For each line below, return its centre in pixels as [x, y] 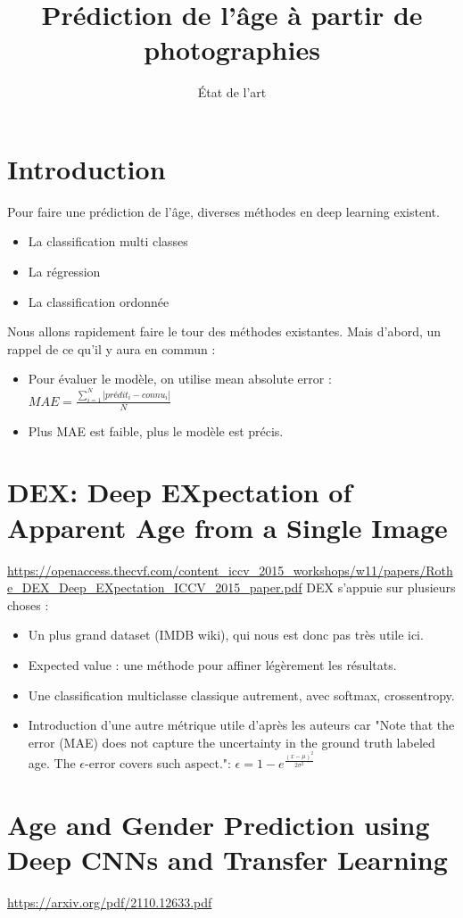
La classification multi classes [108, 241]
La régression [64, 272]
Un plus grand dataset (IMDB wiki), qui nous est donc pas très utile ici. [226, 635]
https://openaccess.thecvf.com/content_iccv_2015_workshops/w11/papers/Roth [230, 570]
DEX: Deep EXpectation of [180, 492]
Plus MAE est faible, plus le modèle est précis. [156, 430]
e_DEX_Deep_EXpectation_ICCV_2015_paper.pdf [155, 587]
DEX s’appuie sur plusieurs [381, 587]
